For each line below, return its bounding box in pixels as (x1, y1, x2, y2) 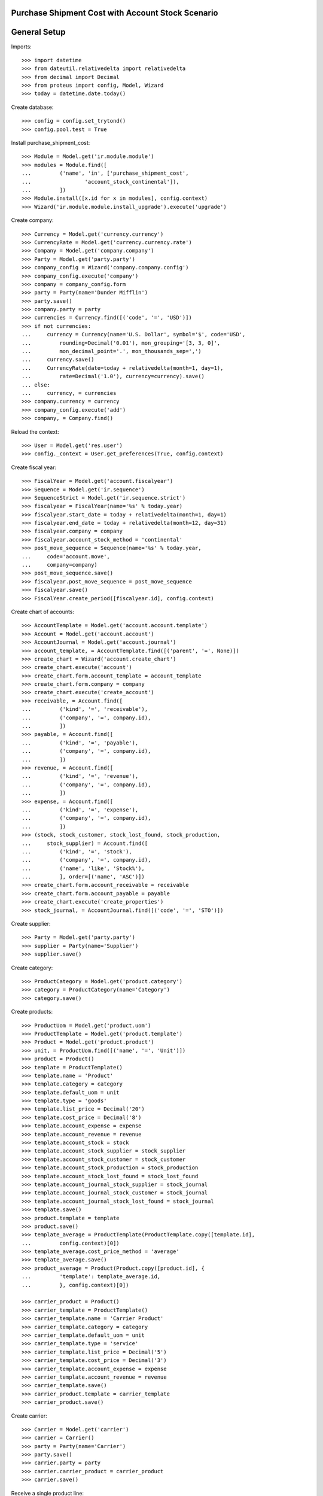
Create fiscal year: (11, 464, 57, 471)
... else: (22, 381, 50, 388)
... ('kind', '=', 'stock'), (22, 848, 133, 855)
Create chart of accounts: (11, 608, 75, 615)
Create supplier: (11, 920, 51, 928)
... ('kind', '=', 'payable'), (22, 739, 139, 746)
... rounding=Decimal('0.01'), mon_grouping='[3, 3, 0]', (22, 339, 221, 346)
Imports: (11, 42, 32, 50)
